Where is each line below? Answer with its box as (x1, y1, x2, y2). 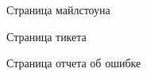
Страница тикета (6, 28, 87, 44)
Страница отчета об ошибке (6, 55, 141, 71)
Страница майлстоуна (6, 2, 110, 17)
